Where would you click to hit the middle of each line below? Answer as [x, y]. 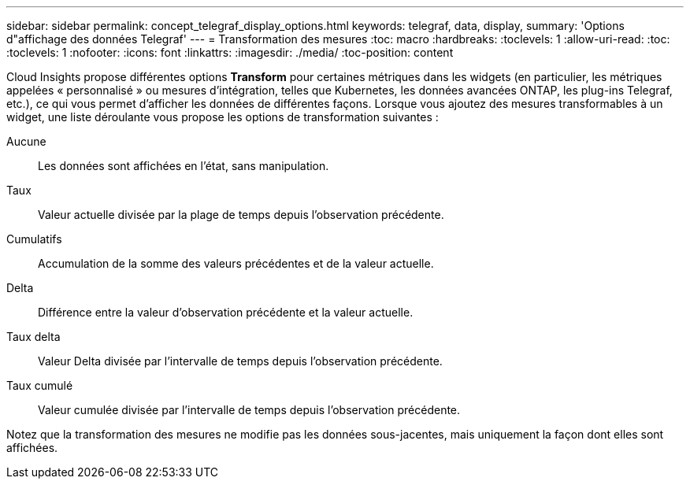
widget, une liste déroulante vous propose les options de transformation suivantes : [223, 117]
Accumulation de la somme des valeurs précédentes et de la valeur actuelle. [236, 263]
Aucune [26, 141]
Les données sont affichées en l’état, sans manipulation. [184, 166]
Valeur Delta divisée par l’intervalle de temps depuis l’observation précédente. [240, 361]
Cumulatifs [34, 239]
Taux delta [33, 337]
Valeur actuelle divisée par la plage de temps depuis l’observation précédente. [241, 215]
